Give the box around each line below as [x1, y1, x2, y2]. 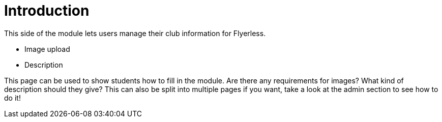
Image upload [24, 44, 70, 53]
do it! [4, 93, 21, 102]
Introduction [4, 2, 90, 19]
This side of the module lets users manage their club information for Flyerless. [4, 28, 266, 38]
